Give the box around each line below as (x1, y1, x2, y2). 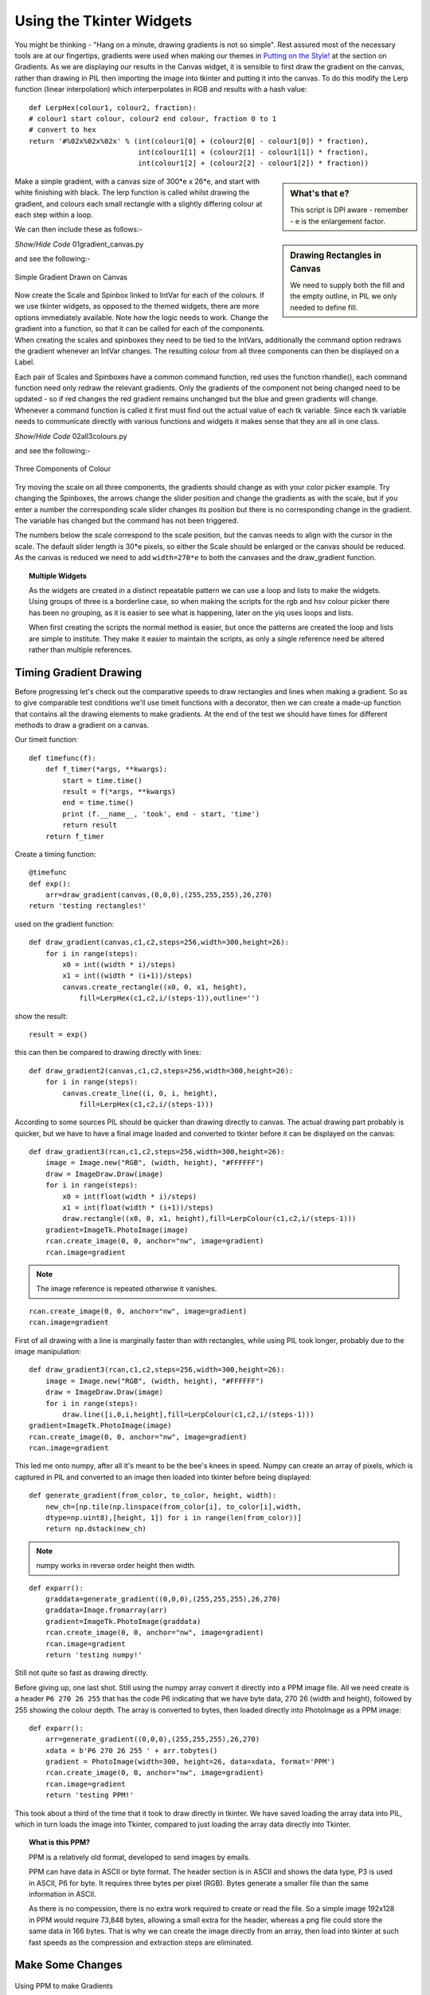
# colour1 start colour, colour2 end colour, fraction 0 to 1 (29, 114, 277, 123)
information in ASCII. (29, 1889, 97, 1898)
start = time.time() (62, 776, 143, 785)
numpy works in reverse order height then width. (36, 1561, 197, 1570)
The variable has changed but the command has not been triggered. (14, 516, 239, 525)
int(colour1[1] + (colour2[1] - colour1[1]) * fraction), (138, 148, 369, 157)
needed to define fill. (290, 302, 358, 312)
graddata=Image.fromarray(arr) (45, 1606, 168, 1615)
